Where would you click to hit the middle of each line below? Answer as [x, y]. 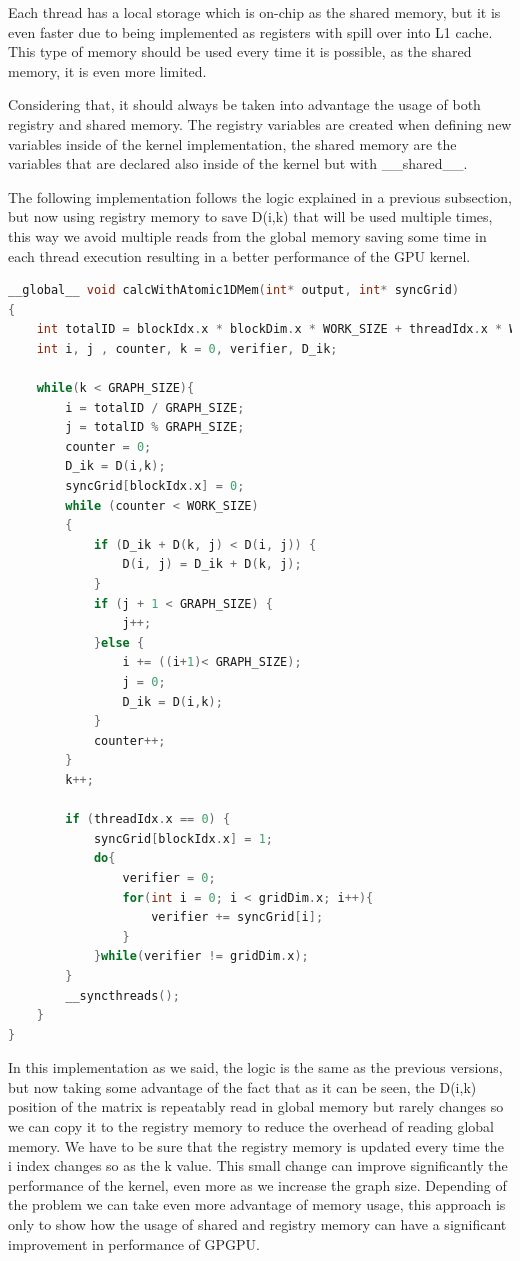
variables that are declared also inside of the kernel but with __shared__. [238, 163]
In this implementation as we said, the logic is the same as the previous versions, [255, 1067]
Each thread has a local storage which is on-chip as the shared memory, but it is [254, 12]
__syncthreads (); [122, 995]
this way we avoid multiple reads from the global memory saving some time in [247, 235]
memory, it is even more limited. [107, 70]
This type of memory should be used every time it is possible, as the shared [240, 51]
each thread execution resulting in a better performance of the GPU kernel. [239, 255]
